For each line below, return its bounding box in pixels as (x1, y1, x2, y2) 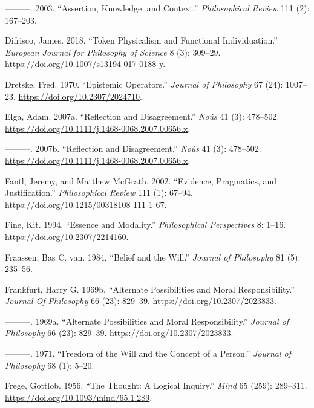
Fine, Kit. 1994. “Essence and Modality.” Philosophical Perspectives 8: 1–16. (5, 218, 286, 231)
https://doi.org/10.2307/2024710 (18, 89, 140, 102)
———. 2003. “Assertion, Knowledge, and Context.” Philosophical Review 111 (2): (5, 2, 310, 14)
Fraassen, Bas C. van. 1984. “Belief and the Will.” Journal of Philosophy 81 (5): (5, 250, 301, 263)
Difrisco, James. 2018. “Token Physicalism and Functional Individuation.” (5, 34, 278, 47)
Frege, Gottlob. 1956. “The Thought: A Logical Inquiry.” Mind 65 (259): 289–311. (5, 379, 307, 392)
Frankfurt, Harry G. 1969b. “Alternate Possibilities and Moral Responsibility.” (5, 282, 295, 295)
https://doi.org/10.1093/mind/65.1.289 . (5, 390, 152, 403)
